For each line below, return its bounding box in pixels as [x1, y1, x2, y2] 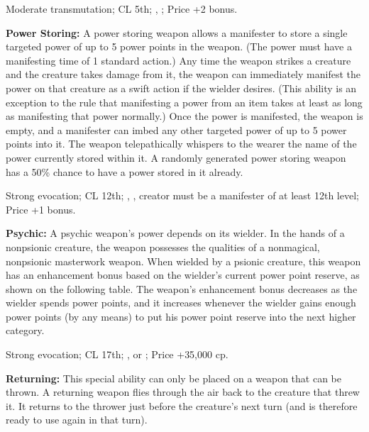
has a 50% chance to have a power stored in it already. [6, 164, 243, 179]
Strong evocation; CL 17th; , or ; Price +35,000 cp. [6, 347, 228, 362]
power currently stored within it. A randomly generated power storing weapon [6, 150, 346, 165]
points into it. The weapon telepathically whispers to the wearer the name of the [6, 136, 357, 151]
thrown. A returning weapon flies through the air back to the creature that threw [6, 384, 360, 399]
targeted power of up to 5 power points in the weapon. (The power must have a [6, 39, 352, 54]
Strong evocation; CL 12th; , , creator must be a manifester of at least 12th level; [6, 188, 359, 203]
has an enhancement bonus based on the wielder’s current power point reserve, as [6, 267, 360, 282]
